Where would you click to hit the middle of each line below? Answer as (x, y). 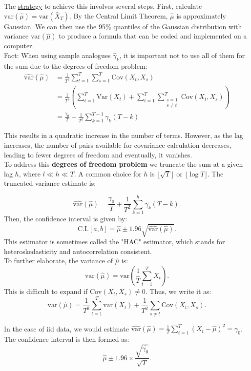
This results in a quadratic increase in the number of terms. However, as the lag (124, 135)
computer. (19, 46)
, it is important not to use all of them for (182, 55)
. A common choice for (108, 173)
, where (30, 173)
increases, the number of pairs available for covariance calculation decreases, (118, 145)
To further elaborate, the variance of (59, 261)
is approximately (201, 15)
